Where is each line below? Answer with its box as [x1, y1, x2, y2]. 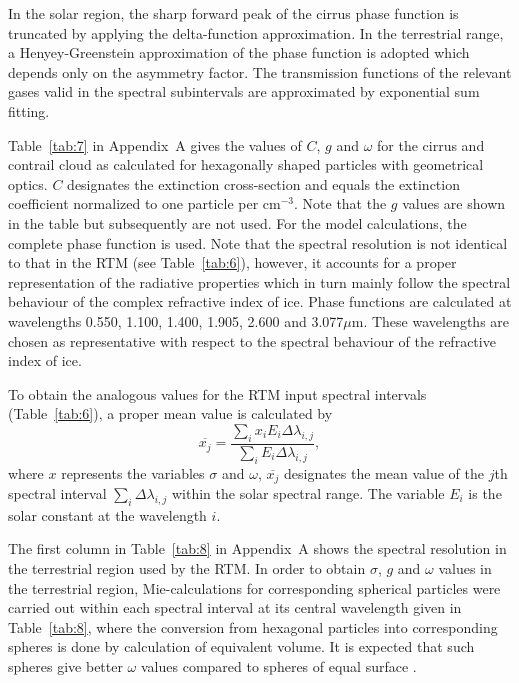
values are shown [402, 193, 506, 214]
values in [438, 557, 492, 578]
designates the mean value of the [283, 462, 484, 483]
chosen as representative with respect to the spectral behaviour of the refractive [8, 330, 496, 351]
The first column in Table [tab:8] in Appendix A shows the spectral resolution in [8, 538, 507, 559]
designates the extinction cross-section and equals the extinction [67, 173, 460, 194]
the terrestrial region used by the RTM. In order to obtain [8, 557, 366, 578]
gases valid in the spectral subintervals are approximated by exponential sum [8, 81, 480, 102]
